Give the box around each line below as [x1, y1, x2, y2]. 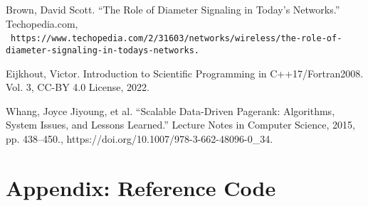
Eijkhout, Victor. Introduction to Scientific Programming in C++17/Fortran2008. [6, 65, 364, 80]
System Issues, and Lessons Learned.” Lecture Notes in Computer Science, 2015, [6, 117, 355, 132]
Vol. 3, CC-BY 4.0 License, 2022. [6, 80, 149, 94]
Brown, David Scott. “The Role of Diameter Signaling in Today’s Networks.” [6, 2, 340, 16]
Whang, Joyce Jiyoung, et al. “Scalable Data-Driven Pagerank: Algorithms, [6, 103, 335, 118]
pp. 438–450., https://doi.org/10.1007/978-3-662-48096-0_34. [6, 131, 273, 146]
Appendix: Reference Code [6, 173, 276, 202]
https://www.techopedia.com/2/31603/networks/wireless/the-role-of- [11, 33, 342, 44]
